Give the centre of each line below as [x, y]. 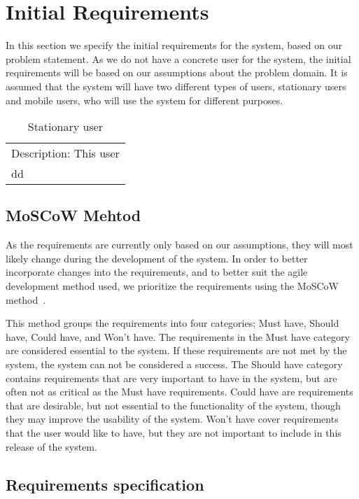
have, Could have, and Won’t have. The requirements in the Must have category [178, 336]
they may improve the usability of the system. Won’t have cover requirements [172, 419]
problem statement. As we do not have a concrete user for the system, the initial [178, 58]
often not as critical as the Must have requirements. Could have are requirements [179, 392]
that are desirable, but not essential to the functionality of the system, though [173, 405]
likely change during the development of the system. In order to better [157, 258]
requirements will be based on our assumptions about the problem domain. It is [177, 72]
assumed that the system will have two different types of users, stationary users [176, 86]
